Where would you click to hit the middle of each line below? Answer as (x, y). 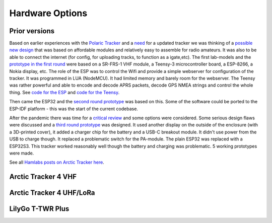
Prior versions (32, 31)
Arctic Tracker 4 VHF (43, 177)
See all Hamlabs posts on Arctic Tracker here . (57, 162)
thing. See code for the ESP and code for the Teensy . (64, 92)
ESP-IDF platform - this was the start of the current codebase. (74, 109)
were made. (22, 153)
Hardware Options (48, 13)
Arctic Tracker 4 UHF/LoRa (52, 193)
